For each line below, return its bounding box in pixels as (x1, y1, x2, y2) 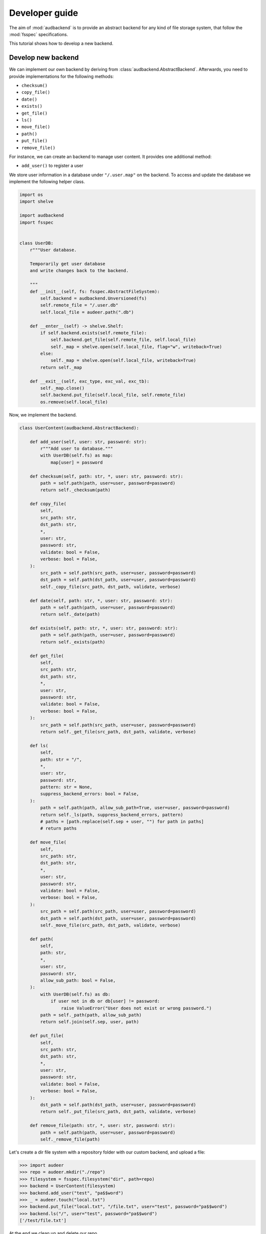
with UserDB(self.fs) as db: (40, 991, 111, 997)
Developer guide (9, 7, 78, 18)
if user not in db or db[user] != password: (50, 999, 160, 1004)
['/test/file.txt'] (19, 1218, 66, 1224)
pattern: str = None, (40, 784, 93, 790)
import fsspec (19, 220, 54, 225)
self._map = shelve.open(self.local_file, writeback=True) (50, 358, 197, 363)
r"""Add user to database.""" (40, 446, 113, 451)
